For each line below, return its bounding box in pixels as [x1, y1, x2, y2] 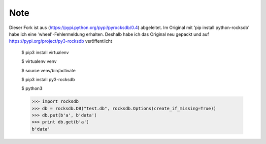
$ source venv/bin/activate [21, 67, 76, 73]
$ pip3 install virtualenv [21, 49, 69, 55]
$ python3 [21, 86, 43, 91]
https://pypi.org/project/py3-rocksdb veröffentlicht [9, 38, 113, 44]
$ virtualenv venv [21, 58, 57, 64]
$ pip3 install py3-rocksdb [21, 76, 75, 82]
